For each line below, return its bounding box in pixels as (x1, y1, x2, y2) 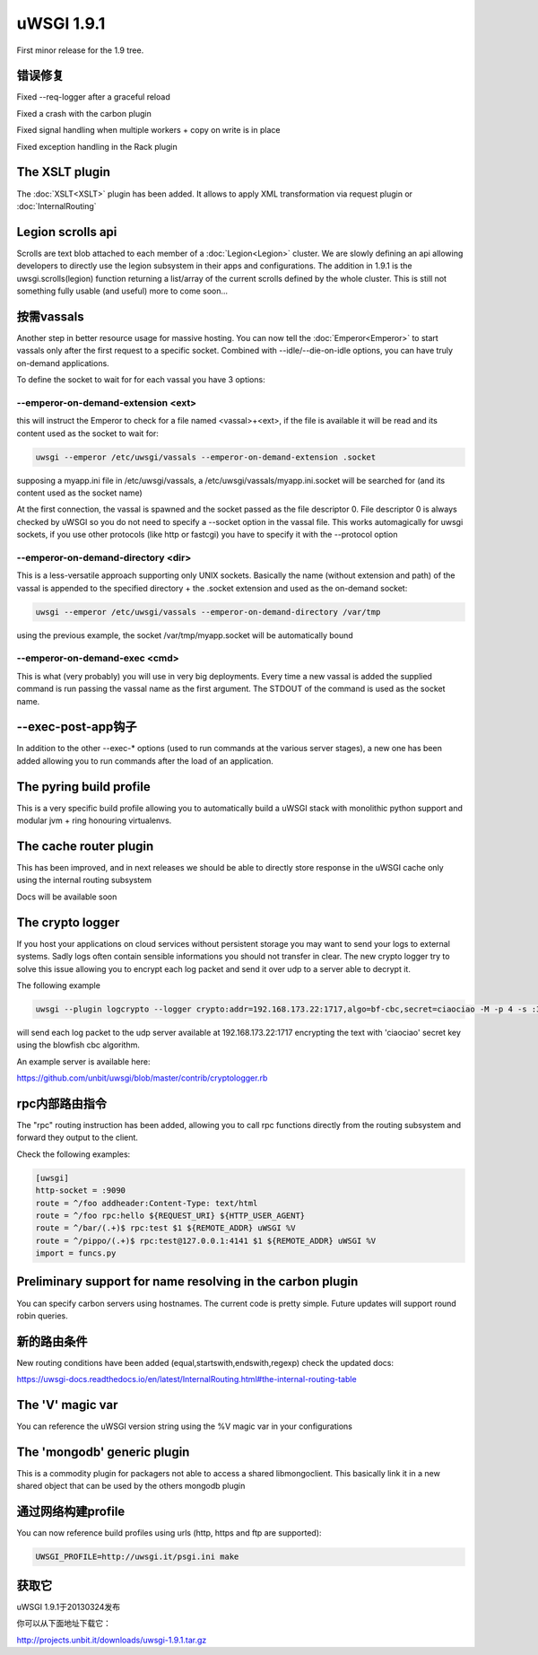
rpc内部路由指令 (16, 1096, 108, 1111)
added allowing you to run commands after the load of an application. (16, 755, 273, 766)
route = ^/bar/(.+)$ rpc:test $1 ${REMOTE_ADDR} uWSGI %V (35, 1223, 296, 1233)
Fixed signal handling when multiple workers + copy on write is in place (16, 125, 281, 136)
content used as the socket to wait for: (16, 427, 159, 439)
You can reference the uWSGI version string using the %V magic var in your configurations (16, 1421, 353, 1432)
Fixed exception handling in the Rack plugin (16, 141, 178, 152)
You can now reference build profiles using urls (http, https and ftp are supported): (16, 1528, 322, 1538)
